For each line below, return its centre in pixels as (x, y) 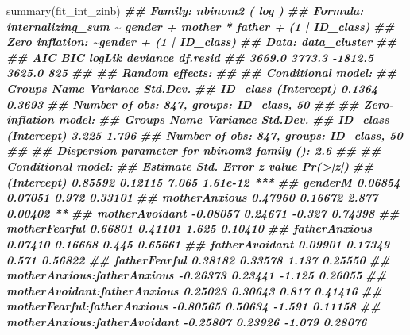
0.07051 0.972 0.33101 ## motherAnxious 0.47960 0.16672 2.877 (192, 197)
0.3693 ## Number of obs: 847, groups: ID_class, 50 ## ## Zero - (200, 104)
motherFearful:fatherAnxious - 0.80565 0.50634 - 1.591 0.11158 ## (193, 306)
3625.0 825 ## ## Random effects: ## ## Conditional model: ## (202, 73)
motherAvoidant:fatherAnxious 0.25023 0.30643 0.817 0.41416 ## (194, 290)
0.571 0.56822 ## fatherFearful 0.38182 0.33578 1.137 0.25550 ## (199, 259)
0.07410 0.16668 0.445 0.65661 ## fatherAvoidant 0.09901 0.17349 (198, 243)
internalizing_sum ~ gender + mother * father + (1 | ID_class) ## (201, 26)
